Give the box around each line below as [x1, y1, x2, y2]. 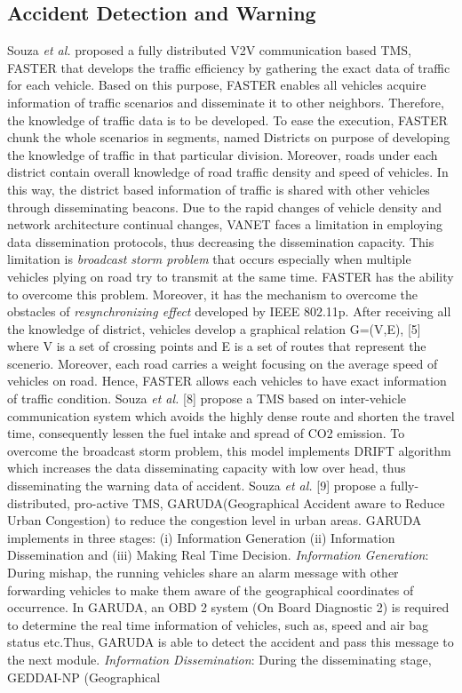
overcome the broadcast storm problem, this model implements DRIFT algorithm [7, 441, 451, 459]
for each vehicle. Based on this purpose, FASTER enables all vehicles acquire [7, 76, 426, 94]
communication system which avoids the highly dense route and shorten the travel [7, 406, 455, 425]
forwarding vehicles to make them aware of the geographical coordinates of [7, 580, 414, 599]
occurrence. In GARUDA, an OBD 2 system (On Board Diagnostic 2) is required [7, 598, 450, 617]
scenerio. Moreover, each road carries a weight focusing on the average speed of [7, 354, 438, 372]
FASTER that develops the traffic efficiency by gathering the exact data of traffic [7, 58, 450, 76]
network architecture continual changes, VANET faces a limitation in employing [7, 215, 443, 234]
